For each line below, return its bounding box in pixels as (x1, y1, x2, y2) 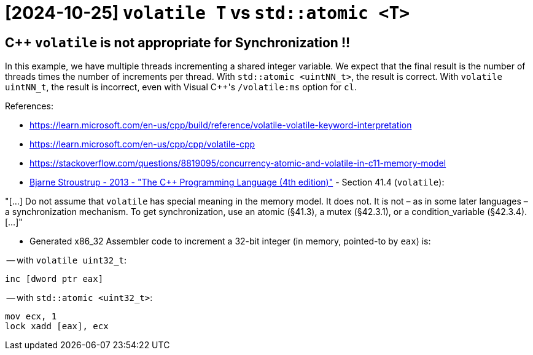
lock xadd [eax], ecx (5, 321, 109, 332)
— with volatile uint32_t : (6, 255, 127, 266)
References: (5, 101, 53, 112)
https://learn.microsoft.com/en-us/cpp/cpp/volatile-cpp (29, 139, 255, 150)
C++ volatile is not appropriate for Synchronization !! (5, 34, 351, 50)
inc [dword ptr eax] (5, 274, 104, 284)
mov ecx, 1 (5, 311, 57, 322)
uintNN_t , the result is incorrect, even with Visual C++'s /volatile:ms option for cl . (5, 82, 357, 93)
